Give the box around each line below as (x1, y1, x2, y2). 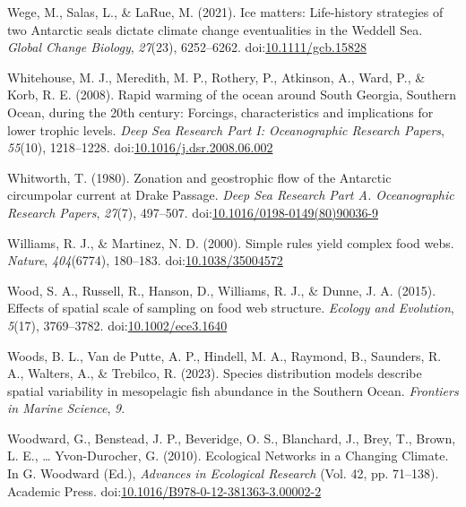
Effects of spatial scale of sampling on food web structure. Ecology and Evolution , (7, 298, 454, 317)
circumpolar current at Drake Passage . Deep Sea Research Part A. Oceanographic (7, 185, 454, 204)
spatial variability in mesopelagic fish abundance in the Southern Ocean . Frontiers (7, 381, 459, 400)
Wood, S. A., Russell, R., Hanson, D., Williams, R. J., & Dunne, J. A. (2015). (7, 280, 436, 299)
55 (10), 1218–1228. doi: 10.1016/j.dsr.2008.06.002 (7, 138, 273, 157)
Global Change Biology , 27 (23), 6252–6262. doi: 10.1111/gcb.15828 (7, 38, 367, 56)
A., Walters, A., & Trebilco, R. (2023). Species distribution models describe (7, 364, 422, 382)
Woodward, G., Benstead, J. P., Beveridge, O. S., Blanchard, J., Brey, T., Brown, (7, 428, 456, 447)
